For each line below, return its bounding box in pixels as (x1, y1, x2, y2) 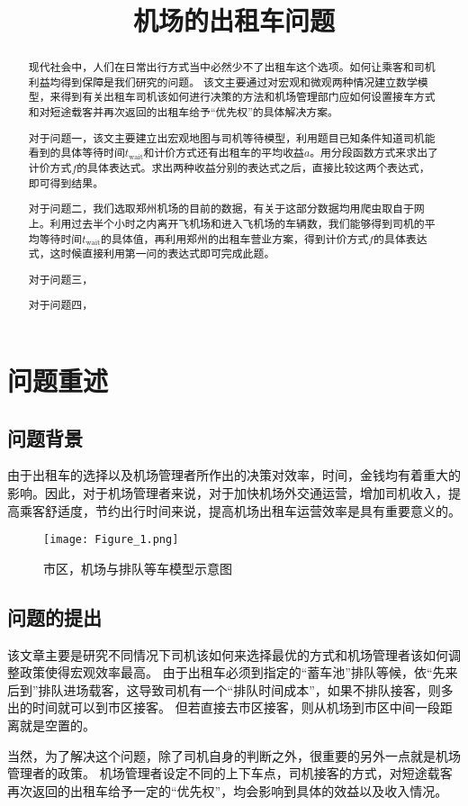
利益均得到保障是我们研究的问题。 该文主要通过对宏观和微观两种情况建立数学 (28, 74, 418, 89)
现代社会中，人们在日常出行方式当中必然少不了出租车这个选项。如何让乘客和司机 (28, 59, 436, 75)
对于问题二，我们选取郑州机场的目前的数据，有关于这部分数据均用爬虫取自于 (28, 201, 414, 216)
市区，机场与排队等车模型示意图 (43, 558, 232, 577)
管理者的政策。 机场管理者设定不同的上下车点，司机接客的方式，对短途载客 (7, 764, 453, 783)
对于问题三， (28, 271, 94, 286)
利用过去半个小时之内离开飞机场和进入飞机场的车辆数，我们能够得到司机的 (49, 215, 425, 231)
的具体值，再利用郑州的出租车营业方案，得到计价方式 (100, 231, 369, 246)
